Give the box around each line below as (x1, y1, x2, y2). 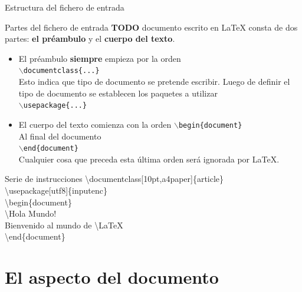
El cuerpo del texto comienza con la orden (18, 118, 172, 130)
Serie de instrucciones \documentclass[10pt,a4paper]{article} (5, 172, 224, 185)
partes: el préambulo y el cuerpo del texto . (5, 32, 175, 45)
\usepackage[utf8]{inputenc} (5, 184, 107, 196)
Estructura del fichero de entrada (5, 1, 124, 13)
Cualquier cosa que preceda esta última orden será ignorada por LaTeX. (18, 152, 280, 165)
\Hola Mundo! (5, 207, 57, 220)
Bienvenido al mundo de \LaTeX (5, 218, 123, 231)
